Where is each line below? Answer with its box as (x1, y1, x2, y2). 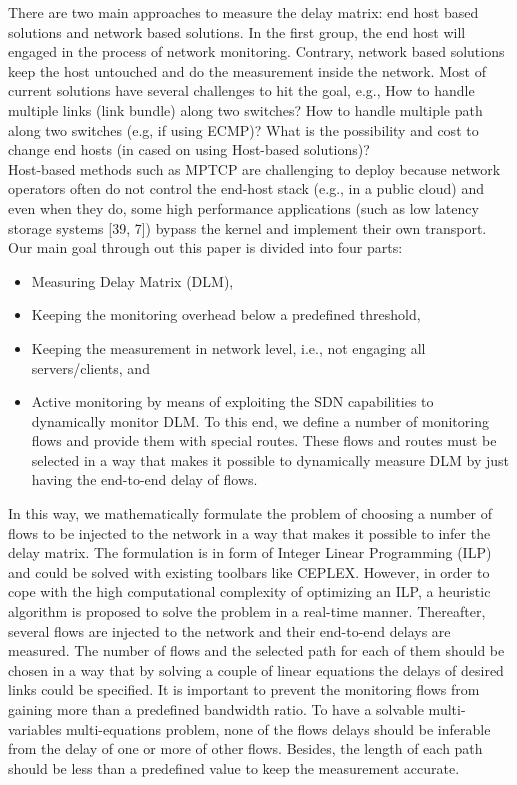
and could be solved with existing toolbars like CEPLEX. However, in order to (8, 561, 490, 582)
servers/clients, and (31, 357, 150, 378)
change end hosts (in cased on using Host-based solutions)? (8, 139, 370, 160)
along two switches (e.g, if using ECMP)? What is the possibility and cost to (8, 119, 479, 140)
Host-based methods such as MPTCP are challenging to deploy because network (8, 158, 501, 179)
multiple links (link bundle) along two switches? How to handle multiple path (8, 99, 483, 120)
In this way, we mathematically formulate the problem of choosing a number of (8, 503, 493, 524)
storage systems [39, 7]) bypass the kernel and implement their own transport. (8, 217, 487, 238)
